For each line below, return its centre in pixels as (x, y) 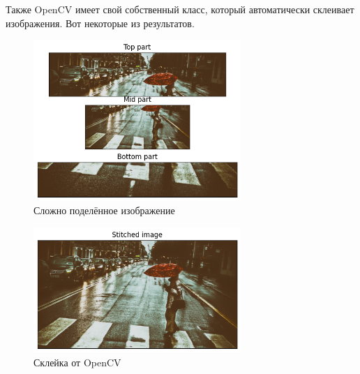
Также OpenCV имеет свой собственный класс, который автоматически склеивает (180, 9)
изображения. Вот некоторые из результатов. (100, 23)
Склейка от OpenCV (77, 362)
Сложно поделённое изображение (104, 210)
